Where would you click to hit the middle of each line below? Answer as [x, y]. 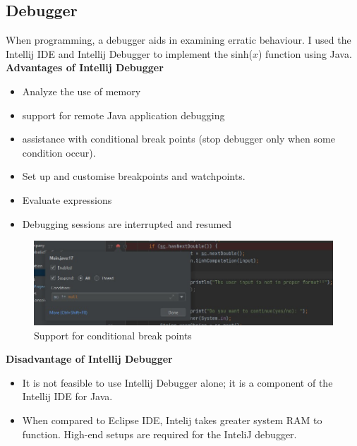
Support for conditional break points [113, 335]
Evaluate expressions [67, 199]
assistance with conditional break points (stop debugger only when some [178, 139]
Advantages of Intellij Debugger [85, 67]
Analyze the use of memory [81, 91]
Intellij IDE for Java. [67, 396]
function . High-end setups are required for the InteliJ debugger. [159, 434]
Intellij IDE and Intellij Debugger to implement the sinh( [129, 53]
